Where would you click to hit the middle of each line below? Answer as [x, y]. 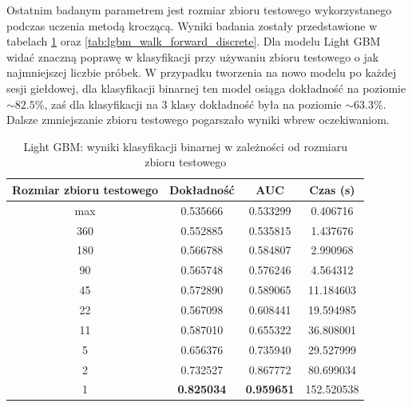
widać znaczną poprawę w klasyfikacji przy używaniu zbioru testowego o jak [193, 56]
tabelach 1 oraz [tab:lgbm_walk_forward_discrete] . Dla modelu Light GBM [194, 41]
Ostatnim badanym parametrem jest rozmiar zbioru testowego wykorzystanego [199, 10]
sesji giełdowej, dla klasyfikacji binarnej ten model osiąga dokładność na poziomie [206, 88]
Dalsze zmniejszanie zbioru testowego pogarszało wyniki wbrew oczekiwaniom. [198, 120]
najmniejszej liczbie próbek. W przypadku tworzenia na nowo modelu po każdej [202, 72]
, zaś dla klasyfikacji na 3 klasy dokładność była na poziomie [193, 104]
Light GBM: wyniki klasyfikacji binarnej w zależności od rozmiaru [186, 146]
